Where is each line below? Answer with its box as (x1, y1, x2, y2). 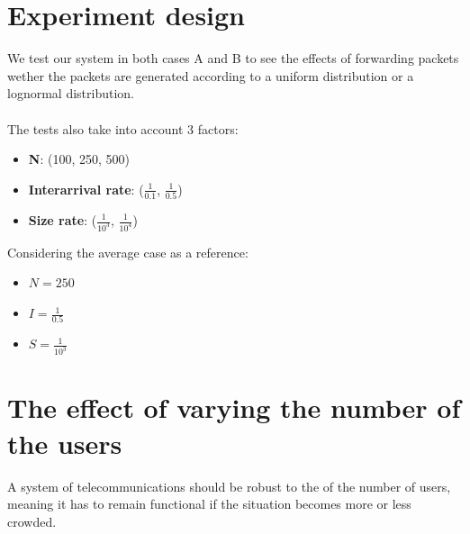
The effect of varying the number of (7, 389, 461, 426)
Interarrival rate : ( (28, 179, 144, 198)
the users (7, 424, 122, 461)
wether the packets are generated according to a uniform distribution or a (7, 66, 414, 85)
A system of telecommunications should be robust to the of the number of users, (7, 476, 451, 495)
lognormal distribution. (7, 84, 134, 103)
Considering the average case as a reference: (7, 242, 249, 261)
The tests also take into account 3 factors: (7, 119, 239, 138)
